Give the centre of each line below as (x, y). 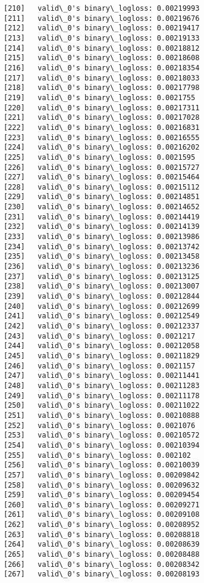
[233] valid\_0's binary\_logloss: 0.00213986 (102, 237)
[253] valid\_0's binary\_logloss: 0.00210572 (102, 435)
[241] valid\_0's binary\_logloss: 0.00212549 (102, 316)
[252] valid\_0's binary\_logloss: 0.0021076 (100, 425)
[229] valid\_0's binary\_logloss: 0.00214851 (102, 197)
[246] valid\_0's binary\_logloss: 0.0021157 (100, 366)
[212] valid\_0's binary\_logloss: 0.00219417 (102, 28)
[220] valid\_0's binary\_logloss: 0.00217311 (102, 108)
